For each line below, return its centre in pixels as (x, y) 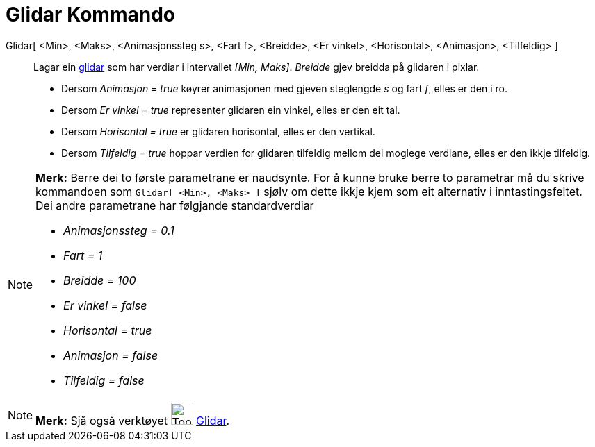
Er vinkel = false (105, 305)
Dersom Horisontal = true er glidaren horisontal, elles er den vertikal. (218, 131)
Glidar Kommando (90, 15)
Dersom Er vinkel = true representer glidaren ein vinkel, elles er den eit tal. (231, 110)
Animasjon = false (111, 355)
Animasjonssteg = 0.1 (119, 230)
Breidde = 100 (100, 280)
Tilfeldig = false (104, 380)
